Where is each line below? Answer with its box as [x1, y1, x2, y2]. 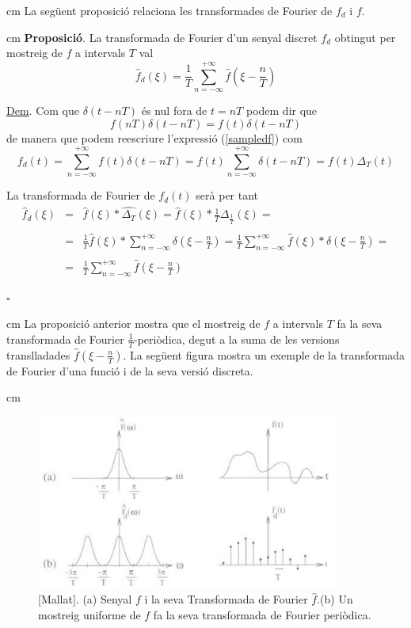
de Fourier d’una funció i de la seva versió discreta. [6, 362, 253, 379]
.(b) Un [317, 591, 353, 607]
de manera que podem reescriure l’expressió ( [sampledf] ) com [6, 129, 303, 146]
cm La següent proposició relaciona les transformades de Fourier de [6, 2, 333, 18]
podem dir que [245, 101, 318, 118]
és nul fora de [141, 101, 207, 118]
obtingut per [334, 29, 396, 45]
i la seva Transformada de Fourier [144, 591, 308, 607]
